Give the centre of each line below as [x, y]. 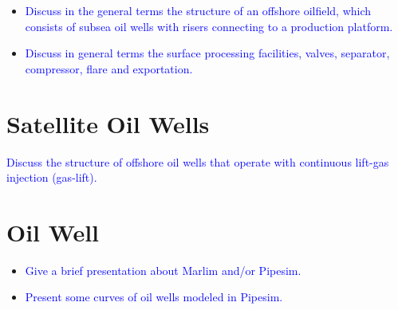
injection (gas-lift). [52, 177]
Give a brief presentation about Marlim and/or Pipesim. [163, 270]
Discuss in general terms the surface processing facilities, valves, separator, [207, 53]
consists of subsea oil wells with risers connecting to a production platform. [209, 26]
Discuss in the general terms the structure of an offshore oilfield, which [198, 10]
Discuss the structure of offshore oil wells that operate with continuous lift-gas [198, 161]
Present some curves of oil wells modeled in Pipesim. [154, 297]
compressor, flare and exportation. [109, 68]
